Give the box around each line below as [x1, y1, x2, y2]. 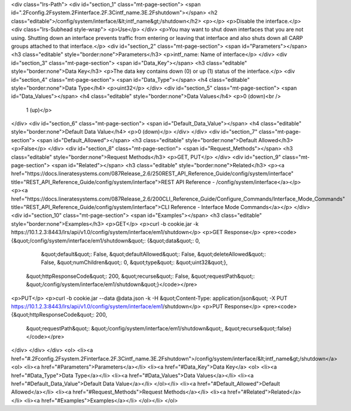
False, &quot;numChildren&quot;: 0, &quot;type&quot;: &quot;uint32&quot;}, [41, 259, 228, 266]
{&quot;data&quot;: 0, [146, 237, 200, 244]
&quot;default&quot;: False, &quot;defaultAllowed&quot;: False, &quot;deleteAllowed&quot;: [41, 250, 266, 257]
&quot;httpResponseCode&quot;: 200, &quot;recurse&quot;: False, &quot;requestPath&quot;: [26, 272, 255, 280]
